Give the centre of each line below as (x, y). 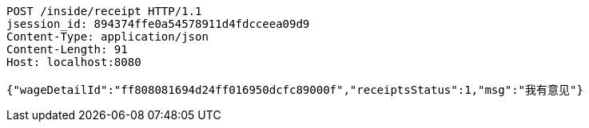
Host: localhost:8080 (74, 62)
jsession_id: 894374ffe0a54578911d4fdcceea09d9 (158, 24)
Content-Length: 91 (67, 49)
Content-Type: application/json (107, 37)
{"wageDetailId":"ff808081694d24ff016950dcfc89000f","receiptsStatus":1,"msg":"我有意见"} (295, 90)
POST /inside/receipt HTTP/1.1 (104, 11)
